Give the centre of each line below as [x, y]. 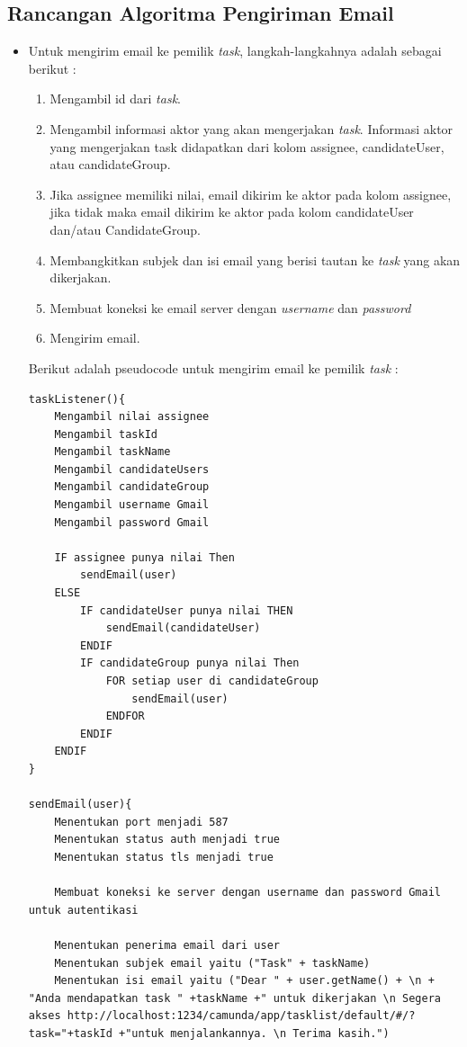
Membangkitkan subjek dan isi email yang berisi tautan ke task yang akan [255, 260]
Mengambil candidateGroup [132, 487]
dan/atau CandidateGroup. [126, 229]
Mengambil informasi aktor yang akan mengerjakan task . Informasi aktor [251, 128]
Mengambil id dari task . [115, 98]
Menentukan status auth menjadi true [167, 840]
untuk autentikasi [83, 910]
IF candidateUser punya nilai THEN [187, 610]
